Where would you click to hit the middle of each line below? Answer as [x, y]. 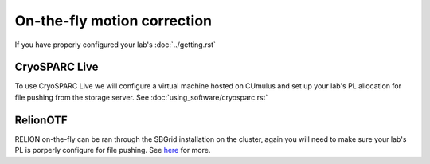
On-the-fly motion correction [113, 21]
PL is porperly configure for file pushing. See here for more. [113, 150]
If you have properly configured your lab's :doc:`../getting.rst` [115, 45]
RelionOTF [41, 120]
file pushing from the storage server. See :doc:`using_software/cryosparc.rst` [141, 97]
